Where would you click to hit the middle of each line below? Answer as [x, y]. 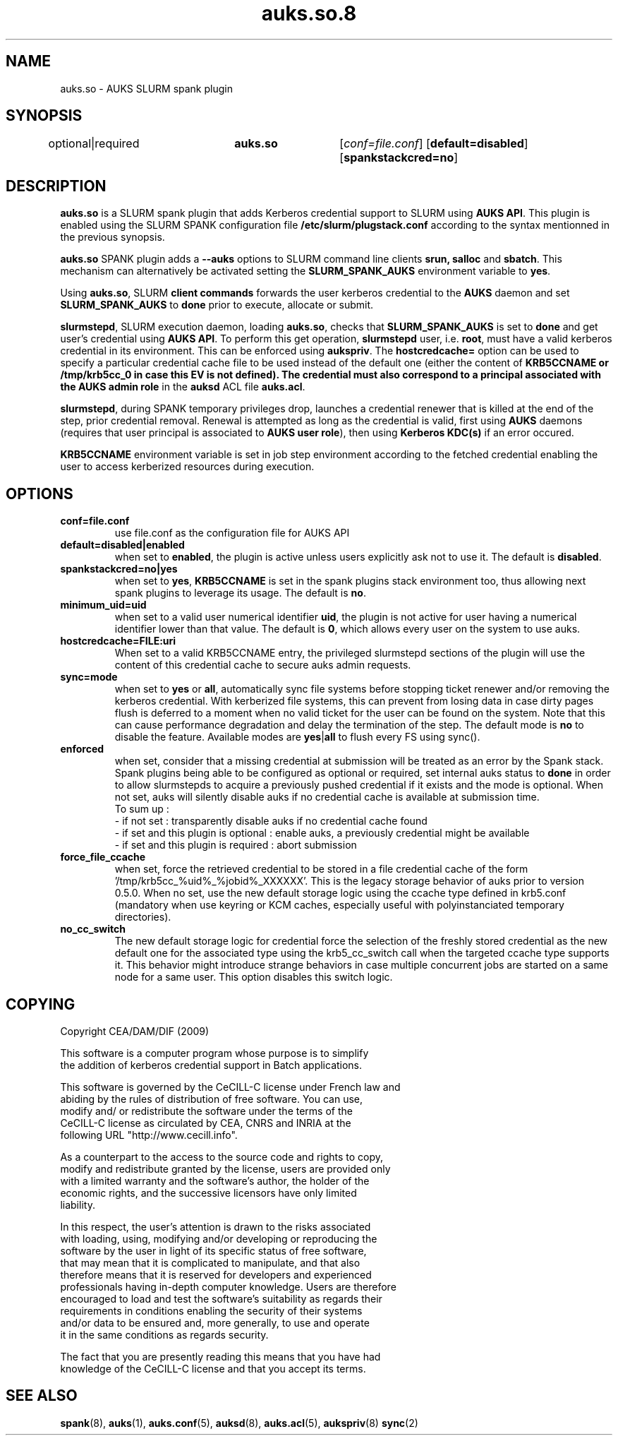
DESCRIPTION [56, 186]
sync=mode [89, 677]
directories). [143, 917]
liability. [78, 1204]
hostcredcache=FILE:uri [118, 641]
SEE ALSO [42, 1396]
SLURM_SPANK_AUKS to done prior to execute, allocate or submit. [217, 305]
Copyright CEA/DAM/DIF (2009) [135, 1031]
